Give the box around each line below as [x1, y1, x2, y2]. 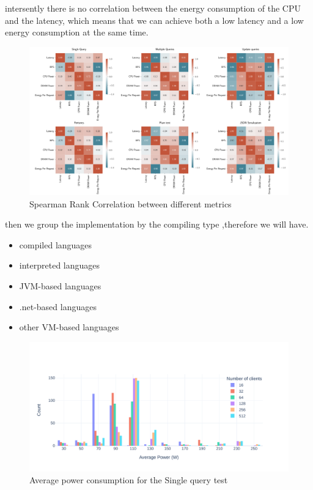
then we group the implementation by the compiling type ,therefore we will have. [5, 218, 309, 231]
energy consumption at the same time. [5, 26, 149, 39]
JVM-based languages [19, 279, 101, 292]
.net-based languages [19, 300, 97, 313]
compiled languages [19, 238, 92, 251]
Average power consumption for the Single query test [29, 473, 228, 486]
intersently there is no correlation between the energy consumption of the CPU [5, 2, 301, 14]
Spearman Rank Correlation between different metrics [29, 197, 232, 210]
